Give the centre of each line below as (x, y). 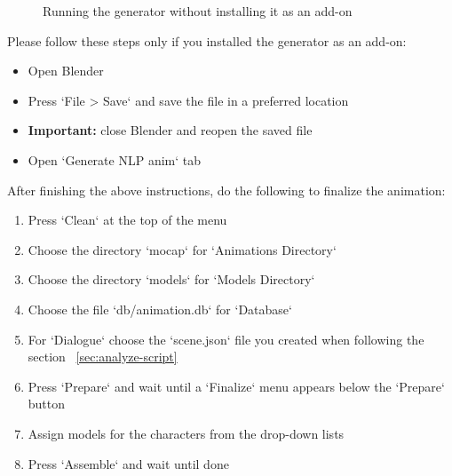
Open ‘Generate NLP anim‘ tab (115, 159)
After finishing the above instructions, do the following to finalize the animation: (226, 190)
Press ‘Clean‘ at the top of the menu (127, 220)
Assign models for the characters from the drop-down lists (186, 433)
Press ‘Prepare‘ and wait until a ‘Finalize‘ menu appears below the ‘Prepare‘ (236, 386)
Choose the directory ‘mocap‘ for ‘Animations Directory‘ (182, 249)
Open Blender (66, 71)
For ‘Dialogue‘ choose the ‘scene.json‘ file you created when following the (226, 339)
